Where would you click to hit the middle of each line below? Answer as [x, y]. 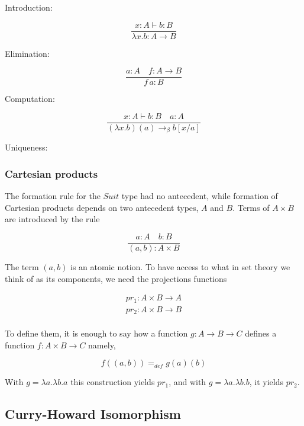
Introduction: [29, 7]
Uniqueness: [26, 147]
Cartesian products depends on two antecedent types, [102, 207]
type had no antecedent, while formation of [200, 196]
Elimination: [27, 53]
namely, [102, 345]
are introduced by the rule [52, 219]
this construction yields [113, 382]
